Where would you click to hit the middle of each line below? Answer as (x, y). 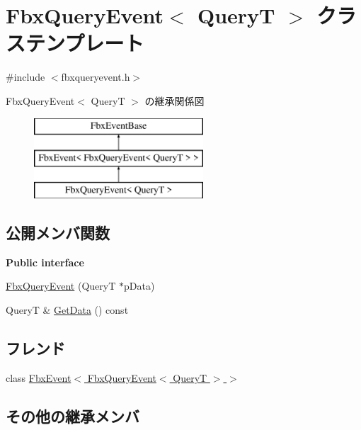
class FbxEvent (39, 377)
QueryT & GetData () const (67, 309)
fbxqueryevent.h (96, 77)
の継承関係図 (174, 100)
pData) (139, 286)
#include (25, 77)
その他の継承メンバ (73, 415)
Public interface (45, 262)
